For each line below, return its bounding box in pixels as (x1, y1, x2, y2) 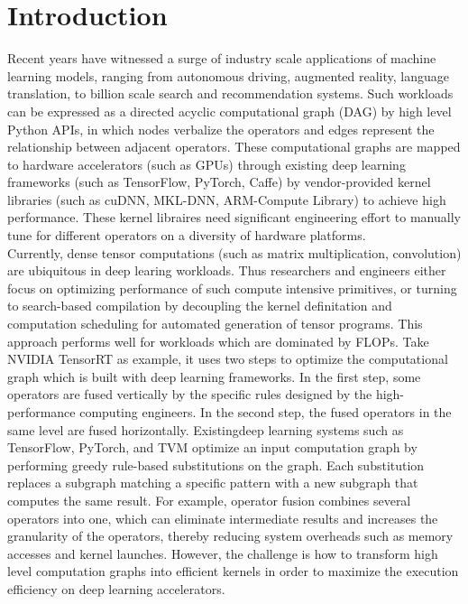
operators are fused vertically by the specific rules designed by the (7, 385, 372, 404)
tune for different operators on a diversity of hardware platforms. (7, 226, 366, 245)
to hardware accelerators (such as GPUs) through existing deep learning (7, 154, 406, 173)
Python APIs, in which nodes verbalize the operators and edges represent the (7, 119, 435, 138)
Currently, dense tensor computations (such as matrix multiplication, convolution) (7, 243, 462, 262)
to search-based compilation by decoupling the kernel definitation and (7, 296, 392, 315)
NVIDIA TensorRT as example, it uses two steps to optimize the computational (7, 349, 448, 368)
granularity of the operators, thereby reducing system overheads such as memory (7, 526, 454, 545)
